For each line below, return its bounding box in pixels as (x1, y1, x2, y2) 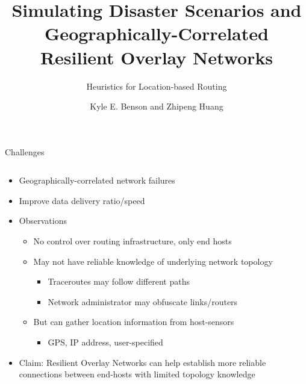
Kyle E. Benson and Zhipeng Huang (90, 100, 223, 113)
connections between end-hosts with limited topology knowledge (19, 368, 255, 380)
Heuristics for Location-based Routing (86, 79, 227, 92)
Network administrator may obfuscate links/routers (48, 295, 238, 308)
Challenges (5, 145, 45, 158)
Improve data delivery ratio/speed (19, 194, 145, 206)
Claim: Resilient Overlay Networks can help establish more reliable (19, 356, 266, 368)
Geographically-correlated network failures (19, 174, 175, 187)
